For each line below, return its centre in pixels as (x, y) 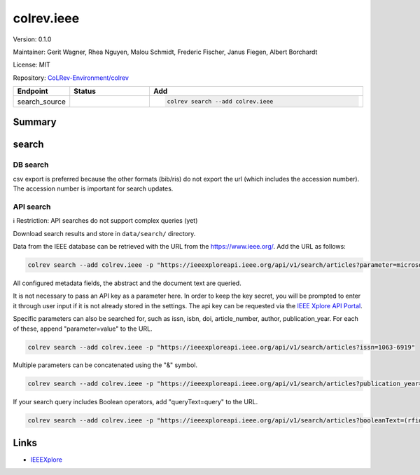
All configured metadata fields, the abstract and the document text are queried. (127, 283)
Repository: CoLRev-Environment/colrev (71, 78)
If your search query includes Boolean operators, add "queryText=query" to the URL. (135, 402)
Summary (35, 122)
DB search (31, 165)
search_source (42, 102)
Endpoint (33, 91)
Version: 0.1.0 (32, 39)
